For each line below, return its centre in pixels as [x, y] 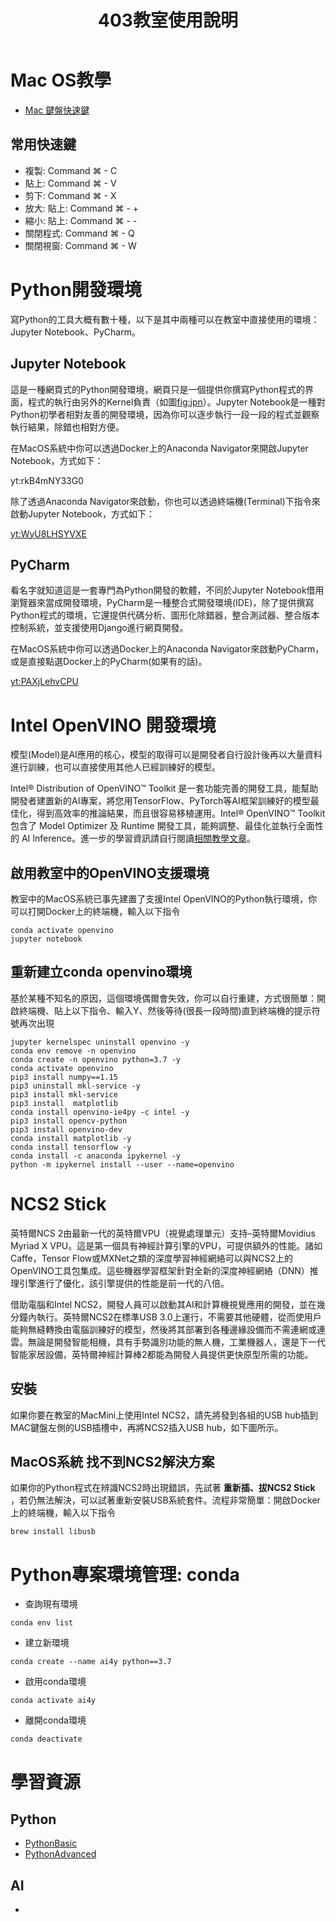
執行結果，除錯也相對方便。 [67, 427]
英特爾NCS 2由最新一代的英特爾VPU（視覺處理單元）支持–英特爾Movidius [163, 1233]
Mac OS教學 [61, 80]
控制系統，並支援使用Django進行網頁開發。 [99, 628]
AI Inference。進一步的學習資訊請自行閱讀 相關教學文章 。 [138, 838]
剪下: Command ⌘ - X [70, 195]
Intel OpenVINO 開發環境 [113, 725]
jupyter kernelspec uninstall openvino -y [100, 1042]
